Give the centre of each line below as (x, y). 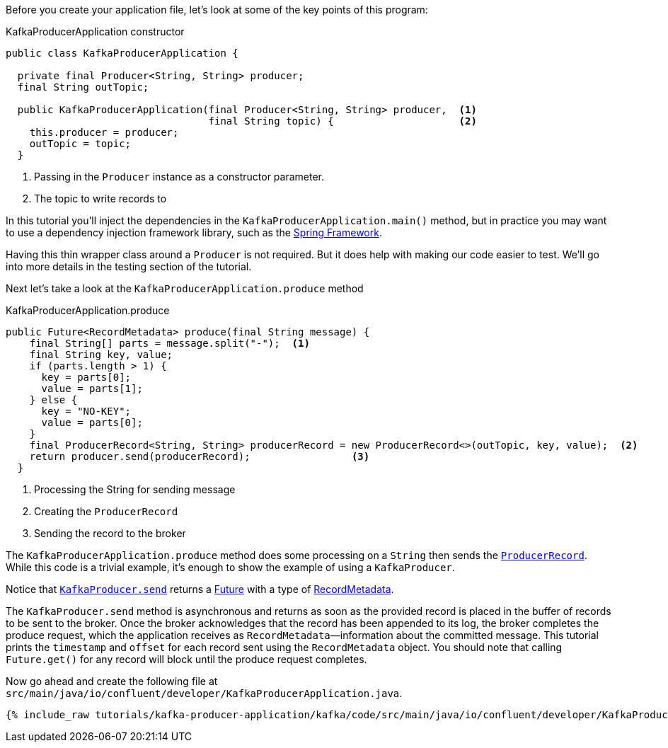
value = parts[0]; (92, 422)
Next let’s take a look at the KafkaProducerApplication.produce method (185, 288)
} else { (53, 400)
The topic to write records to (100, 198)
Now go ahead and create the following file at (112, 681)
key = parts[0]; (86, 377)
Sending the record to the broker (110, 533)
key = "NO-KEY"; (86, 411)
